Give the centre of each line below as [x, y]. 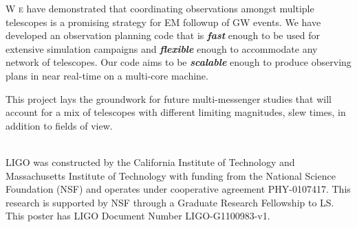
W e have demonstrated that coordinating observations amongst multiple [160, 8]
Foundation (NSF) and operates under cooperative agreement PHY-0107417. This [178, 189]
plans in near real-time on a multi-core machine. [107, 75]
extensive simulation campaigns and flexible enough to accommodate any [162, 48]
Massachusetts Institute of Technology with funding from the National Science [171, 175]
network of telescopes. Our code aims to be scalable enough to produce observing [178, 62]
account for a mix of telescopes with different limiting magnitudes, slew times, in [176, 112]
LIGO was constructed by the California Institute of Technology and [150, 162]
